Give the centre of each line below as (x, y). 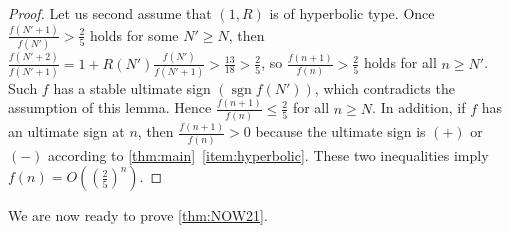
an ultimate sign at (66, 131)
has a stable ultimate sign (132, 87)
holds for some (134, 34)
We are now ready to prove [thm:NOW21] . (138, 215)
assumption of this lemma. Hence (110, 107)
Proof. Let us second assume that (110, 13)
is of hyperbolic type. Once (352, 13)
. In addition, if (419, 107)
